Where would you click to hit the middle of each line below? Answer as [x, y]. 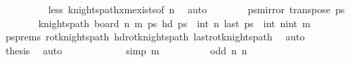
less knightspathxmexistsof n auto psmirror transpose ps [196, 9]
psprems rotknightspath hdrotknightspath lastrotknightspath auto [155, 37]
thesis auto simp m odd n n [126, 50]
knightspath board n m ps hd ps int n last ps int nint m [174, 23]
